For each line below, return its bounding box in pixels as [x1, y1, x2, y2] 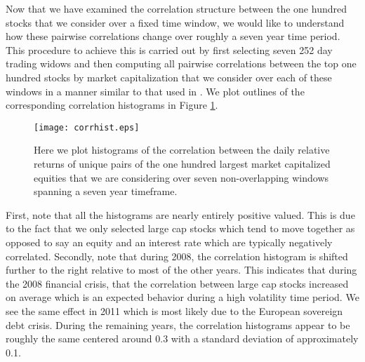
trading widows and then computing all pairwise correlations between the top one [6, 56, 357, 71]
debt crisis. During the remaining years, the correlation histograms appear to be [6, 317, 350, 332]
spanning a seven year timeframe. [34, 184, 178, 199]
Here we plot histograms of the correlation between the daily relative [34, 142, 330, 157]
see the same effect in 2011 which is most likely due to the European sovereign [6, 303, 343, 318]
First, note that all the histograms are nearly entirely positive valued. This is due [6, 207, 355, 222]
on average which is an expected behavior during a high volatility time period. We [6, 290, 359, 304]
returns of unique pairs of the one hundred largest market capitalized [34, 156, 331, 170]
